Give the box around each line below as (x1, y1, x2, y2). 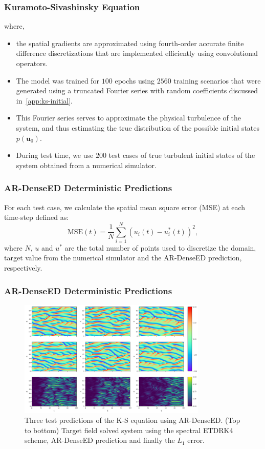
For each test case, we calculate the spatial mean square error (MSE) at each (4, 201, 245, 212)
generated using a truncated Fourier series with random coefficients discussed (16, 85, 258, 96)
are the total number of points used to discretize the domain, (64, 242, 256, 253)
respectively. (4, 262, 42, 273)
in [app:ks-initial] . (16, 95, 73, 106)
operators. (16, 58, 48, 68)
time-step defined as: (4, 212, 69, 222)
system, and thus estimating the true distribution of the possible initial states (16, 122, 260, 133)
